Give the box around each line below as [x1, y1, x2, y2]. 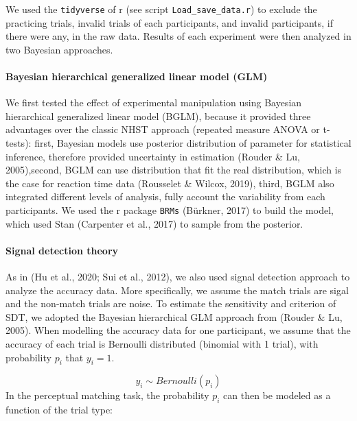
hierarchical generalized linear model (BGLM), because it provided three [5, 108, 311, 123]
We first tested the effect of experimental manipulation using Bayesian [5, 95, 302, 110]
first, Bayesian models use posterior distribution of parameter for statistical [34, 136, 352, 150]
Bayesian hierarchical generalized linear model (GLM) [5, 69, 268, 84]
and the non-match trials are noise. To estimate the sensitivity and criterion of [5, 296, 336, 311]
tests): [5, 136, 32, 150]
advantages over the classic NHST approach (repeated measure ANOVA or [5, 122, 320, 136]
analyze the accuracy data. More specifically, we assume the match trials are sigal [5, 282, 349, 297]
